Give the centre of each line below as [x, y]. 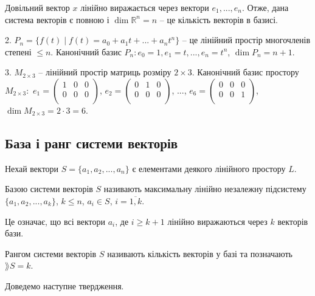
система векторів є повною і [57, 19]
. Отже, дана [265, 7]
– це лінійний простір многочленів [246, 40]
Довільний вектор [37, 7]
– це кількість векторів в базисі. [219, 19]
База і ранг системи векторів [92, 143]
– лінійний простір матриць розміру [105, 72]
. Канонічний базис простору [245, 72]
